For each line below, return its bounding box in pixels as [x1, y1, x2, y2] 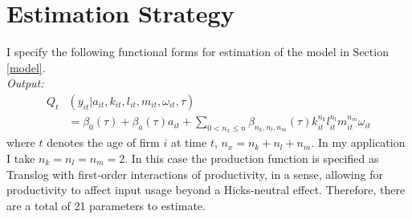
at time [170, 134, 207, 151]
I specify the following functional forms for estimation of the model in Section [6, 43, 389, 60]
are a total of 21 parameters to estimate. [6, 197, 206, 213]
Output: [6, 75, 44, 91]
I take [6, 149, 35, 166]
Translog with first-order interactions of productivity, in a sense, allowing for [6, 165, 383, 182]
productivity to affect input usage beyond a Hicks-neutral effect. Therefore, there [6, 181, 406, 198]
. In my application [311, 134, 406, 151]
